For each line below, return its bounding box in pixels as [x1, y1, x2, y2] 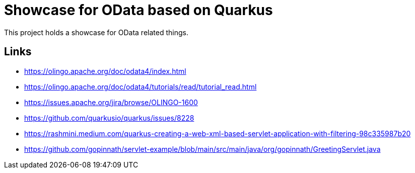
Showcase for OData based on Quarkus [4, 2, 273, 19]
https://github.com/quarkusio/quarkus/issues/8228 [24, 113, 194, 122]
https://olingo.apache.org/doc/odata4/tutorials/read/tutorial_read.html [24, 82, 257, 91]
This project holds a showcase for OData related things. [4, 28, 188, 37]
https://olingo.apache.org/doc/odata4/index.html [24, 66, 186, 75]
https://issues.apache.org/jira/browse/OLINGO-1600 [24, 98, 198, 107]
